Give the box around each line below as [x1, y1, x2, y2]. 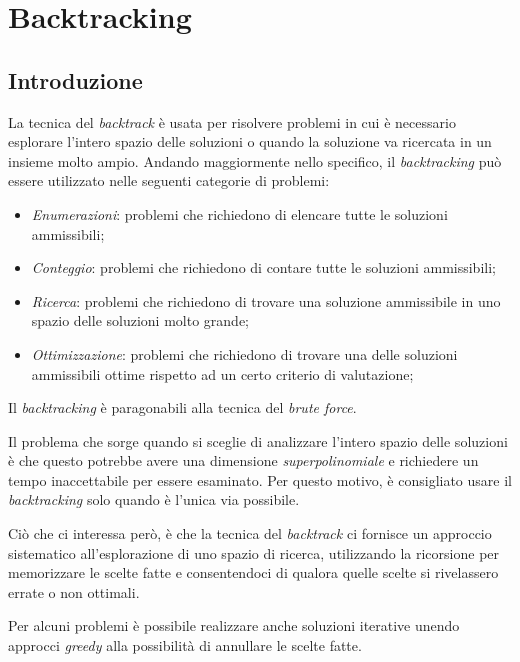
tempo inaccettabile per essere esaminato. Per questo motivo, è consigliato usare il [8, 469, 512, 490]
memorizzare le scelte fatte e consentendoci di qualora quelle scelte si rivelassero [8, 562, 499, 583]
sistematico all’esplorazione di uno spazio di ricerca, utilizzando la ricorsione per [8, 542, 500, 563]
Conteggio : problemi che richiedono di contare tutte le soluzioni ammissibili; [31, 257, 496, 278]
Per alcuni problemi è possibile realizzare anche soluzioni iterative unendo [8, 615, 460, 636]
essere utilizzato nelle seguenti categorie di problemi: [8, 170, 330, 191]
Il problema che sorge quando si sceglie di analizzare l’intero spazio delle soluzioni [8, 430, 508, 451]
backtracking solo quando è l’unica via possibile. [8, 489, 300, 510]
